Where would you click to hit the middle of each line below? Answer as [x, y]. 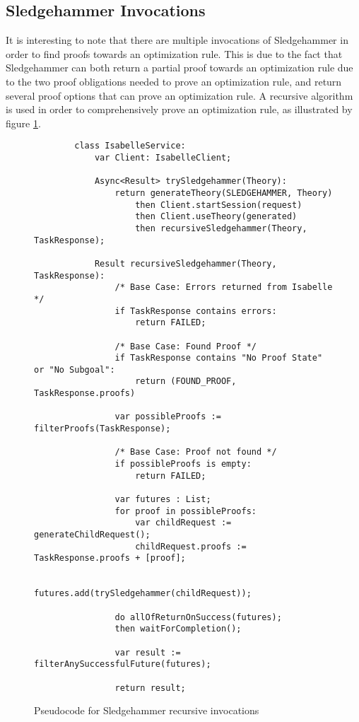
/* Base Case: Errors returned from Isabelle [224, 287]
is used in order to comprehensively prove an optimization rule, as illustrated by [179, 109]
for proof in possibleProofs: [186, 511]
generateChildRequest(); [92, 535]
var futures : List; [163, 500]
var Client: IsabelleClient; [163, 158]
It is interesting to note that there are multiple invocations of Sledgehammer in [177, 40]
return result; [150, 688]
